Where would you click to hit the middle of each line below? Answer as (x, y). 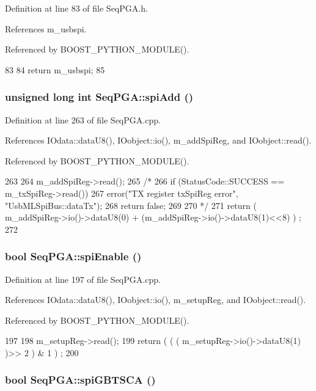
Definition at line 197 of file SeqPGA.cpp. (83, 279)
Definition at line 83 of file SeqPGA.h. (76, 8)
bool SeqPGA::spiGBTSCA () (80, 380)
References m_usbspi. (46, 28)
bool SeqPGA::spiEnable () (73, 256)
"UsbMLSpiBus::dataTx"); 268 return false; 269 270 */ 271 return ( (131, 205)
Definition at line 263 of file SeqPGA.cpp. (83, 119)
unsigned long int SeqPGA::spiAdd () (99, 97)
